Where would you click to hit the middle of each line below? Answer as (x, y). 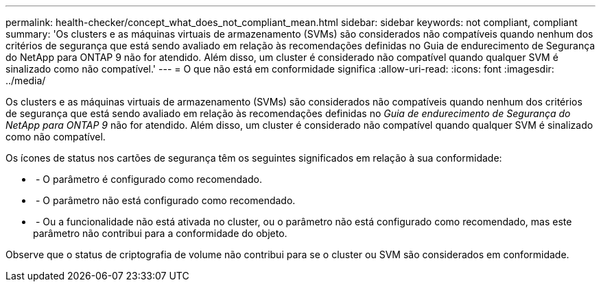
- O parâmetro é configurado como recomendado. (149, 179)
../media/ (26, 80)
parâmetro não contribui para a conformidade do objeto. (160, 233)
